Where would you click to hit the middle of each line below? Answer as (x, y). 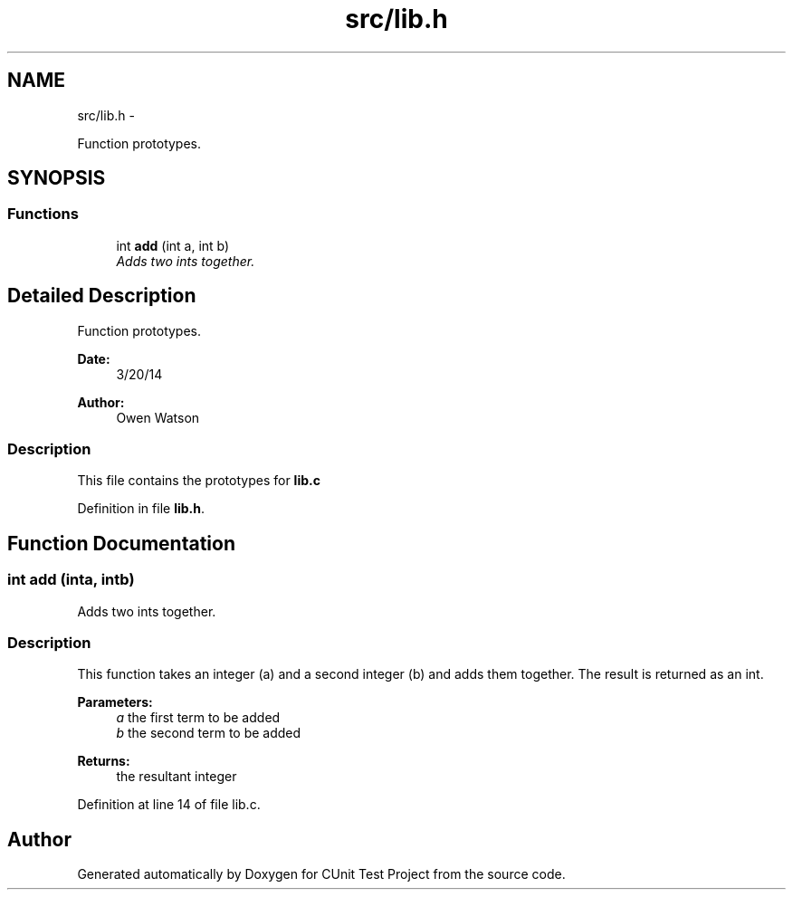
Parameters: (115, 702)
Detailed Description (102, 296)
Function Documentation (121, 543)
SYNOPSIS (57, 178)
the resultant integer (177, 777)
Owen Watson (158, 417)
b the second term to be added (209, 733)
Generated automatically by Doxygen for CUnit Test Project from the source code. (321, 874)
